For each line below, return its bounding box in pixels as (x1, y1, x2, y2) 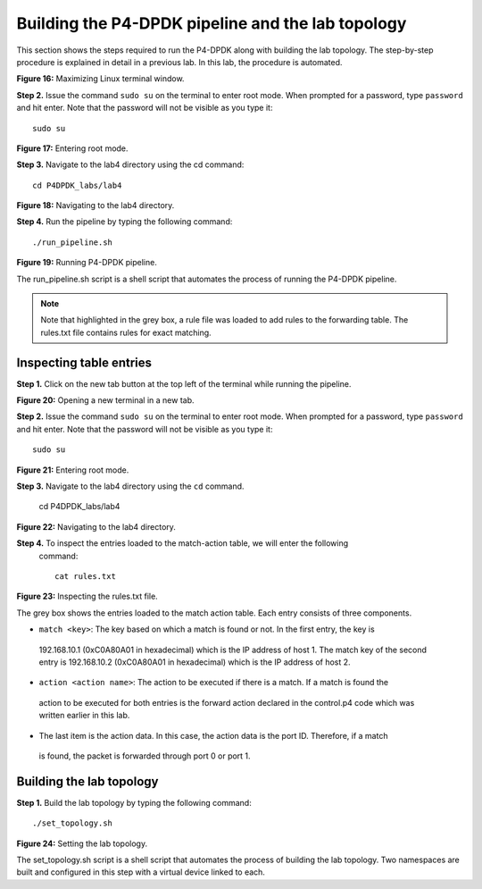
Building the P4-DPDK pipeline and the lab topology (16, 13, 407, 33)
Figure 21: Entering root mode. (16, 465, 129, 475)
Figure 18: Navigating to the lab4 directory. (16, 200, 175, 211)
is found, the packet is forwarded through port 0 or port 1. (38, 751, 251, 761)
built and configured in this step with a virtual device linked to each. (16, 867, 265, 877)
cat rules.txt (54, 572, 116, 581)
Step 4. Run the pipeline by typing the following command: (16, 216, 233, 227)
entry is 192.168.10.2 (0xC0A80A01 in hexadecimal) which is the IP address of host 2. (38, 657, 352, 667)
